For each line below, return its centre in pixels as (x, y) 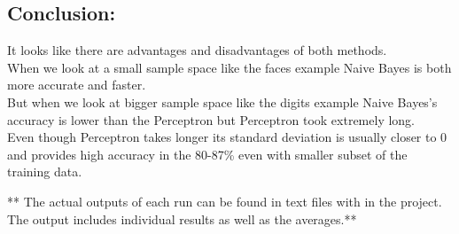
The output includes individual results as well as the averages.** (182, 218)
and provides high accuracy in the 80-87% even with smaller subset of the (207, 154)
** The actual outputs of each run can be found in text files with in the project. (225, 201)
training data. (45, 172)
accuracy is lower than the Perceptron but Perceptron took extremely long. (211, 119)
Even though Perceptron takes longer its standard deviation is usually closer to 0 (227, 137)
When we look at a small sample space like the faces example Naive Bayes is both (229, 67)
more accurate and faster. (77, 85)
